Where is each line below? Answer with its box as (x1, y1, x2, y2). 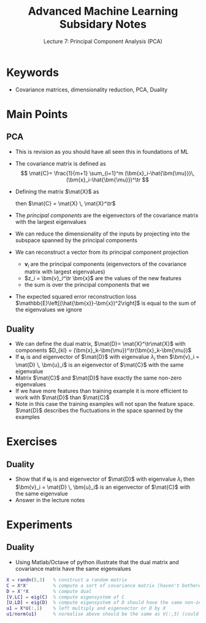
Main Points (6, 107, 68, 121)
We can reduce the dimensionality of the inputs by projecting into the (15, 230, 190, 237)
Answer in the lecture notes (15, 496, 85, 503)
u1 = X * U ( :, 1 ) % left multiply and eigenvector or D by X (6, 605, 166, 611)
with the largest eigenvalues (15, 218, 87, 225)
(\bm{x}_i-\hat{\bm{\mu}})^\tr (66, 176, 141, 183)
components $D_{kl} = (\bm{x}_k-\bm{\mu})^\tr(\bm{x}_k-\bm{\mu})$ (15, 346, 192, 354)
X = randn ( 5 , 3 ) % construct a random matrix (6, 576, 128, 583)
